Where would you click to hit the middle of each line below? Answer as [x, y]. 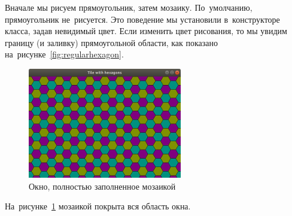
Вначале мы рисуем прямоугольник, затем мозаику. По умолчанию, [129, 7]
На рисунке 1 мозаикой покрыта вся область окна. [98, 206]
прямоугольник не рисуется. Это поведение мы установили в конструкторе [142, 19]
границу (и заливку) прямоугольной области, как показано [111, 42]
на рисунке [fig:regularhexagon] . [64, 54]
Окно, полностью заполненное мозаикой [102, 186]
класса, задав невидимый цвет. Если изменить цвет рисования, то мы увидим [146, 31]
